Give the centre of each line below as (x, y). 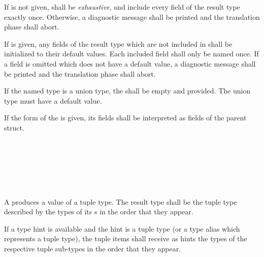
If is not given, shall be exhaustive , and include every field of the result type (122, 7)
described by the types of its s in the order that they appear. (99, 212)
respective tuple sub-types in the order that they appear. (93, 248)
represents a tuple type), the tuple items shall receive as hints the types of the (126, 238)
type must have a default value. (53, 100)
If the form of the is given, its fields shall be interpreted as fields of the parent (125, 118)
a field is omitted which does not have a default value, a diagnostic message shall (130, 63)
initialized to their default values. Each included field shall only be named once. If (131, 54)
